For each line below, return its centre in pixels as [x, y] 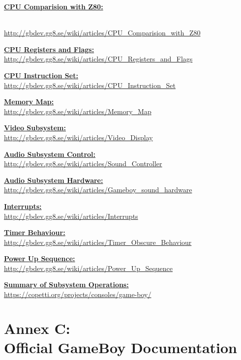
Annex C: [37, 328]
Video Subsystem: [35, 128]
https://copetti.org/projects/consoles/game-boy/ [78, 294]
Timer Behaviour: [35, 232]
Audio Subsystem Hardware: [54, 180]
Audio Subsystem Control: [50, 154]
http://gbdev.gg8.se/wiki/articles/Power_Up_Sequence [89, 268]
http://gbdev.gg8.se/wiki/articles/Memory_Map [78, 111]
